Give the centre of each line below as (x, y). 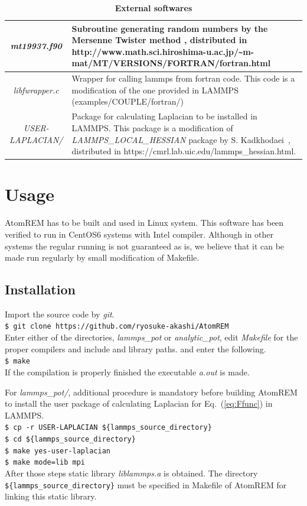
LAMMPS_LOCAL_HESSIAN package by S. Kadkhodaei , (181, 139)
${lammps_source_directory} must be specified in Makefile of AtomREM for (146, 484)
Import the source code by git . (60, 314)
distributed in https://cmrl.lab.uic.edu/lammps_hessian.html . (184, 151)
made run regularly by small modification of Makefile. (102, 257)
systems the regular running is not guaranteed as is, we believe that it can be (145, 246)
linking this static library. (51, 496)
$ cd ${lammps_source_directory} (70, 439)
